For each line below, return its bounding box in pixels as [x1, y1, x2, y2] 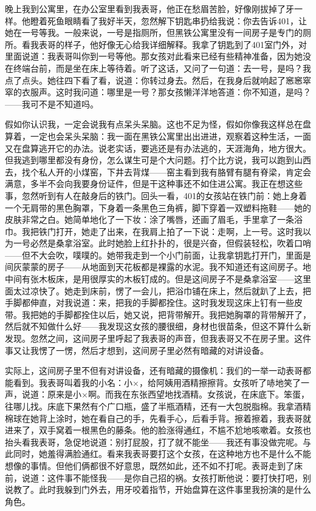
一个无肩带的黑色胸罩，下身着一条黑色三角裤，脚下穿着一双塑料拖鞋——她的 [5, 201, 311, 214]
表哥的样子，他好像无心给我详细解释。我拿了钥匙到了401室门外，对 [38, 38, 307, 50]
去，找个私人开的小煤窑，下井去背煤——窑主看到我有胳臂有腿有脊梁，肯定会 [5, 165, 311, 178]
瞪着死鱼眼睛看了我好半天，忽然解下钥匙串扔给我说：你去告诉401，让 [30, 14, 307, 27]
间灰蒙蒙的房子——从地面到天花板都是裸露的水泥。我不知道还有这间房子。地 [5, 260, 311, 273]
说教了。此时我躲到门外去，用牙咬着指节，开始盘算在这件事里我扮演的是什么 [5, 483, 311, 496]
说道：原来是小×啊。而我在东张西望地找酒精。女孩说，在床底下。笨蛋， [21, 388, 309, 401]
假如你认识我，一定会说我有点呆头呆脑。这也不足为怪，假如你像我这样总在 [5, 118, 303, 130]
